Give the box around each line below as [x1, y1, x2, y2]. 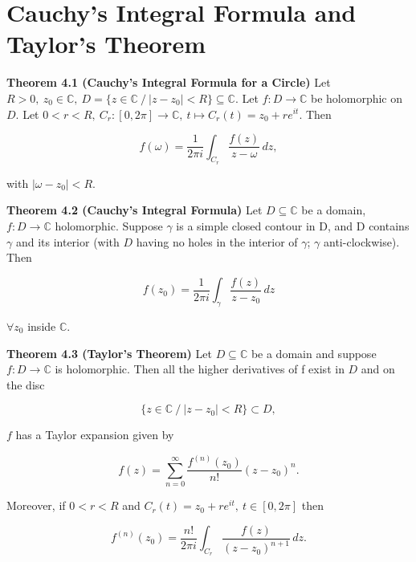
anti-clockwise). [324, 233, 400, 250]
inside [27, 318, 56, 334]
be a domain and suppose [251, 344, 377, 361]
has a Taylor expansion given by [15, 426, 174, 443]
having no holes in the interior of [136, 233, 298, 250]
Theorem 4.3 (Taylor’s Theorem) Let [6, 344, 212, 361]
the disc [6, 376, 45, 393]
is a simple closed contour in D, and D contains [176, 217, 410, 234]
